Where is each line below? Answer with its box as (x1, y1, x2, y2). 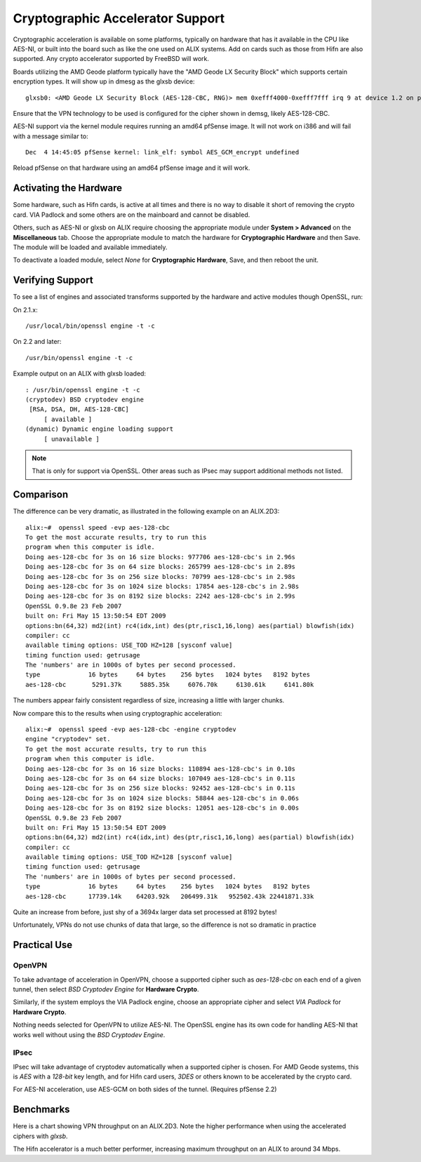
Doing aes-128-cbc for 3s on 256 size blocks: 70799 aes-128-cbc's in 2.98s (25, 573, 296, 580)
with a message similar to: (13, 132, 88, 140)
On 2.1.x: (13, 305, 38, 314)
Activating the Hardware (13, 182, 123, 194)
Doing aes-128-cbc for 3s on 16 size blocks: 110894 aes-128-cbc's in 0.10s (25, 765, 296, 773)
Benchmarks (13, 1104, 70, 1116)
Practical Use (13, 939, 73, 951)
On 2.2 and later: (13, 338, 62, 346)
